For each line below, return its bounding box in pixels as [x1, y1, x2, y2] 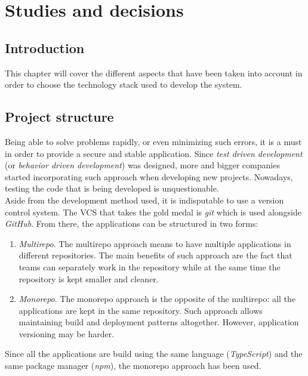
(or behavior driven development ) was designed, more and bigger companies [5, 159, 280, 171]
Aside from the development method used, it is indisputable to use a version [5, 193, 284, 206]
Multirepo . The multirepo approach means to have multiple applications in [19, 237, 291, 249]
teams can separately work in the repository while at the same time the [19, 260, 281, 273]
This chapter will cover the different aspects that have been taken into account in [5, 66, 303, 79]
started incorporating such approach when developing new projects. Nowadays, [5, 170, 293, 183]
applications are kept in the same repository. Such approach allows [19, 304, 263, 316]
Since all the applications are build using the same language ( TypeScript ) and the [5, 347, 303, 360]
